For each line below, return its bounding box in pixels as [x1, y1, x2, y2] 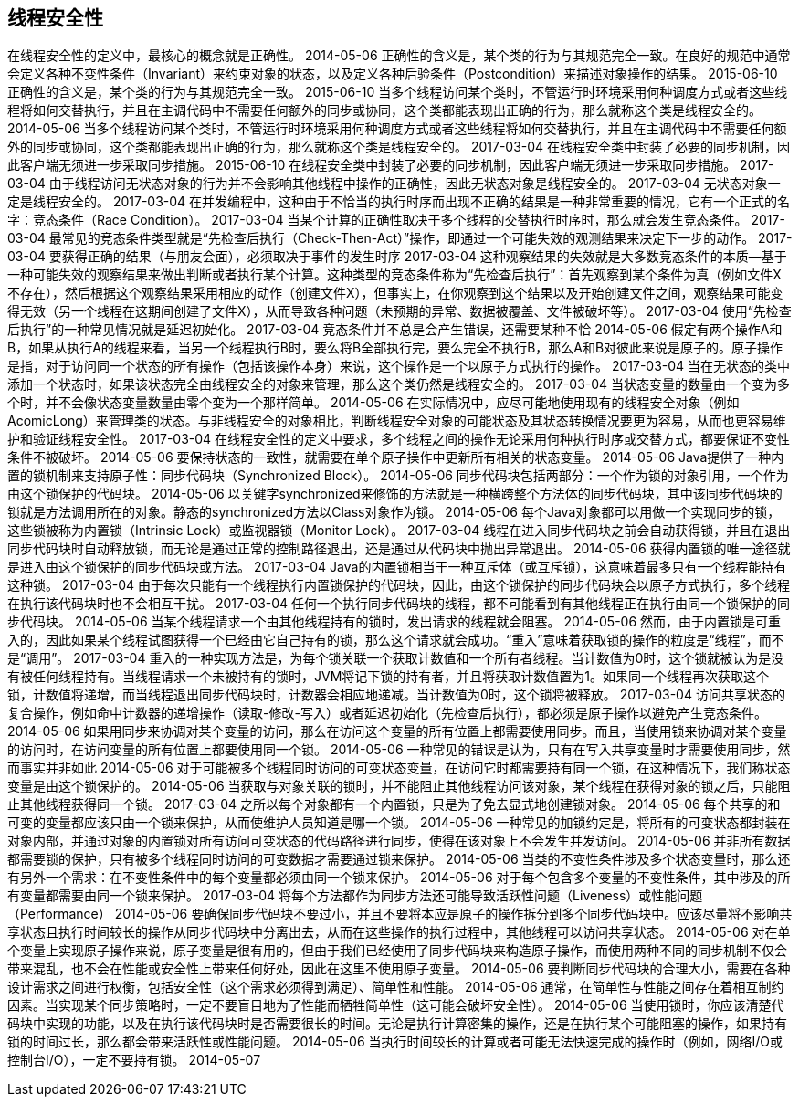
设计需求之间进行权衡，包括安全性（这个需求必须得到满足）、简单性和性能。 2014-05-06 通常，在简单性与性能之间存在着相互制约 [7, 979, 784, 995]
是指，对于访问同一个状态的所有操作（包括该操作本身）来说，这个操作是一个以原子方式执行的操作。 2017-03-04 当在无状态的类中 [7, 358, 791, 374]
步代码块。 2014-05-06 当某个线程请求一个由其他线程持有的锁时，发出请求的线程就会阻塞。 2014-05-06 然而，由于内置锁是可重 [7, 614, 782, 630]
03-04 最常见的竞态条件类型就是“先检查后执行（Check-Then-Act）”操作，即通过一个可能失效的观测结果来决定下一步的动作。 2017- [7, 230, 793, 247]
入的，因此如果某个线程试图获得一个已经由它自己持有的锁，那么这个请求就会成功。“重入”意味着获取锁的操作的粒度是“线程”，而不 [7, 632, 784, 648]
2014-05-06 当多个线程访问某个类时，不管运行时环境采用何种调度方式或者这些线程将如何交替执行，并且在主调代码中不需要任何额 [7, 121, 787, 137]
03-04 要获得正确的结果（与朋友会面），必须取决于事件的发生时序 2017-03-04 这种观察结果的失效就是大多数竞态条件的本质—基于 [7, 248, 787, 265]
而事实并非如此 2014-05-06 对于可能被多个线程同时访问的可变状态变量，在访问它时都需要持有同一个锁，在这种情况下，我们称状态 [7, 760, 791, 776]
